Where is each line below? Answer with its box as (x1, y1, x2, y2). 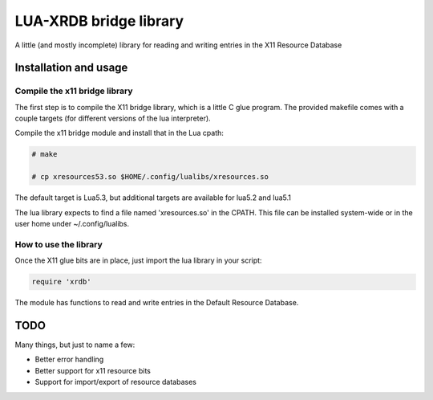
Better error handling (34, 354, 104, 365)
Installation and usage (14, 61, 128, 75)
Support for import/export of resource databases (34, 378, 196, 387)
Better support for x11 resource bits (34, 365, 152, 375)
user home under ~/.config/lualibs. (14, 219, 130, 229)
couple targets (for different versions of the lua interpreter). (14, 113, 212, 124)
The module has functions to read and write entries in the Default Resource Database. (14, 298, 299, 308)
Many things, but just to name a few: (14, 340, 136, 349)
